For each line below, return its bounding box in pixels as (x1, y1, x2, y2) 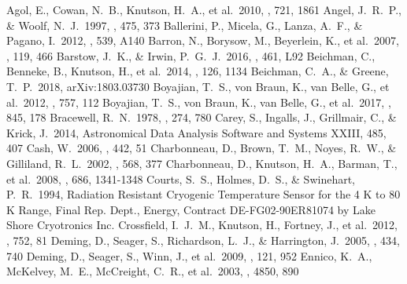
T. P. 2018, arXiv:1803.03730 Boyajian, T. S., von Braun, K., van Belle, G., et (6, 78, 390, 94)
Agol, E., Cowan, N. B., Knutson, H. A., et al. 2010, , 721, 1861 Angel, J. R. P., (6, 2, 401, 17)
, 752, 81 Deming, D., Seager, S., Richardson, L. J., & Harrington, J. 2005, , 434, (6, 231, 400, 248)
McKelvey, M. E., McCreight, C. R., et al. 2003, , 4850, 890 (6, 263, 299, 279)
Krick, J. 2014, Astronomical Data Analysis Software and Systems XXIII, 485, (6, 124, 387, 140)
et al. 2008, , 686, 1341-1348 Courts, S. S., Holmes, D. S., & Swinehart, (6, 170, 356, 187)
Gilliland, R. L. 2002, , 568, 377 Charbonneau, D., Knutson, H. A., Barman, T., (6, 155, 398, 171)
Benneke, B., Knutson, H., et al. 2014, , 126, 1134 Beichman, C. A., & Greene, (6, 63, 389, 79)
